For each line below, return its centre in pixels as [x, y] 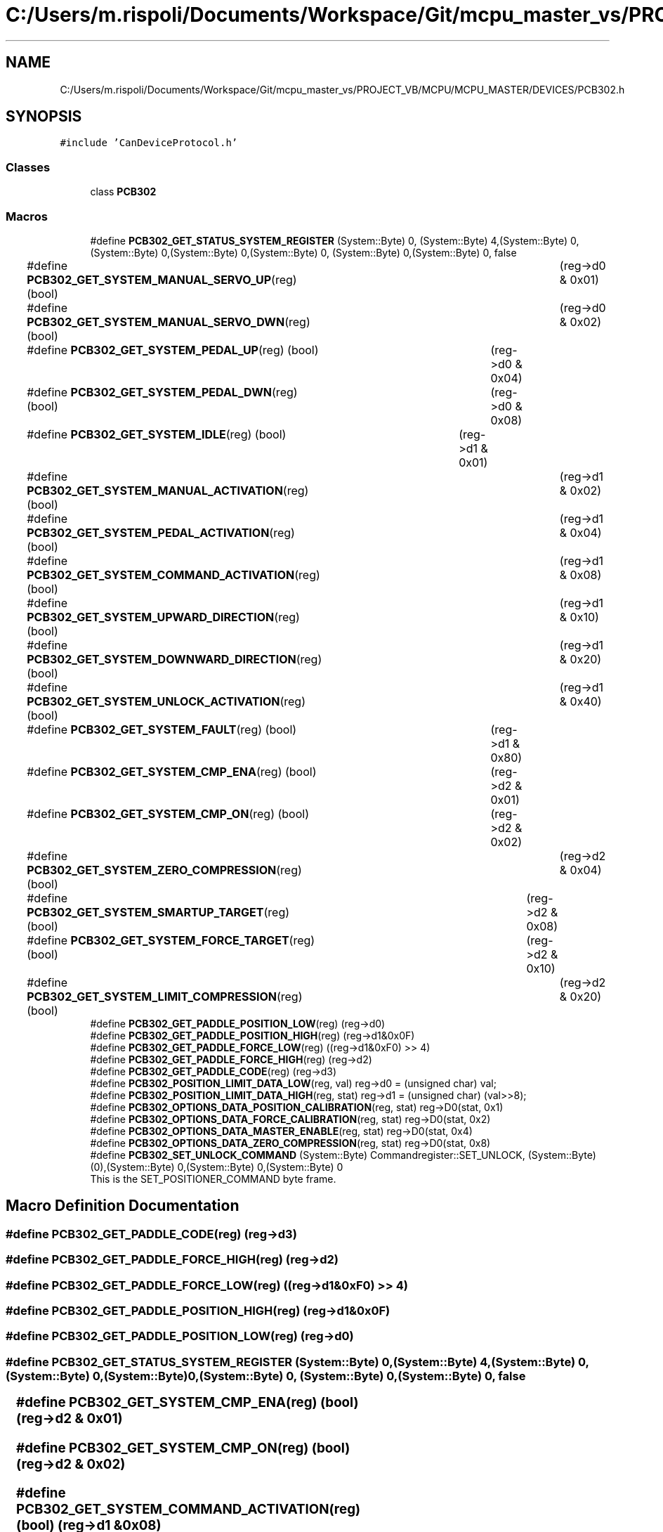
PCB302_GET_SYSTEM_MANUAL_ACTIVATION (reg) [168, 490]
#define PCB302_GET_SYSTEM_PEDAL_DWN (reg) [162, 392]
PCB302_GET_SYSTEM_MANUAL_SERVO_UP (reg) [162, 279]
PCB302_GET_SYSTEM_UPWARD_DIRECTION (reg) [163, 617]
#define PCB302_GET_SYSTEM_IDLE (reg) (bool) [157, 434]
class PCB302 [123, 192]
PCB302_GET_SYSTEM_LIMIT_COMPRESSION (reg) [165, 996]
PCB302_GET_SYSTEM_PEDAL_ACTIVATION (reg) [161, 532]
